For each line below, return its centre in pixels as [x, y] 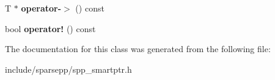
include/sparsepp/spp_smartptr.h [68, 69]
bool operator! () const [50, 28]
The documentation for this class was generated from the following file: [138, 49]
